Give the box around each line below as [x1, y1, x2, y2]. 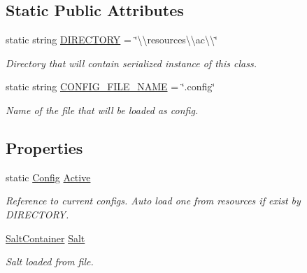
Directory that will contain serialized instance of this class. [6, 55, 257, 70]
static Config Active [6, 169, 91, 184]
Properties [6, 136, 83, 158]
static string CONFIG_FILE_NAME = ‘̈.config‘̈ [6, 79, 215, 94]
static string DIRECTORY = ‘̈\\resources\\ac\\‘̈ [6, 32, 217, 47]
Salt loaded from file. [6, 254, 94, 269]
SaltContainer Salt [6, 230, 85, 245]
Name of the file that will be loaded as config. [6, 102, 199, 117]
